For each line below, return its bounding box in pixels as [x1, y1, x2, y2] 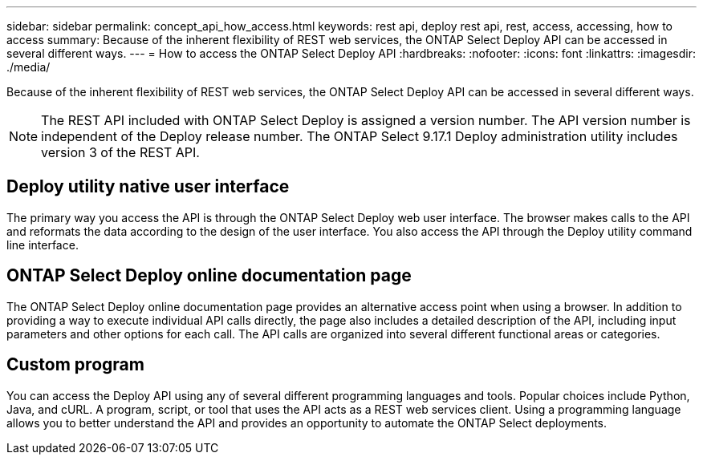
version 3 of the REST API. [41, 144, 200, 160]
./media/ [6, 60, 51, 74]
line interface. [6, 237, 79, 252]
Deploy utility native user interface [6, 176, 290, 197]
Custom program [6, 354, 144, 375]
